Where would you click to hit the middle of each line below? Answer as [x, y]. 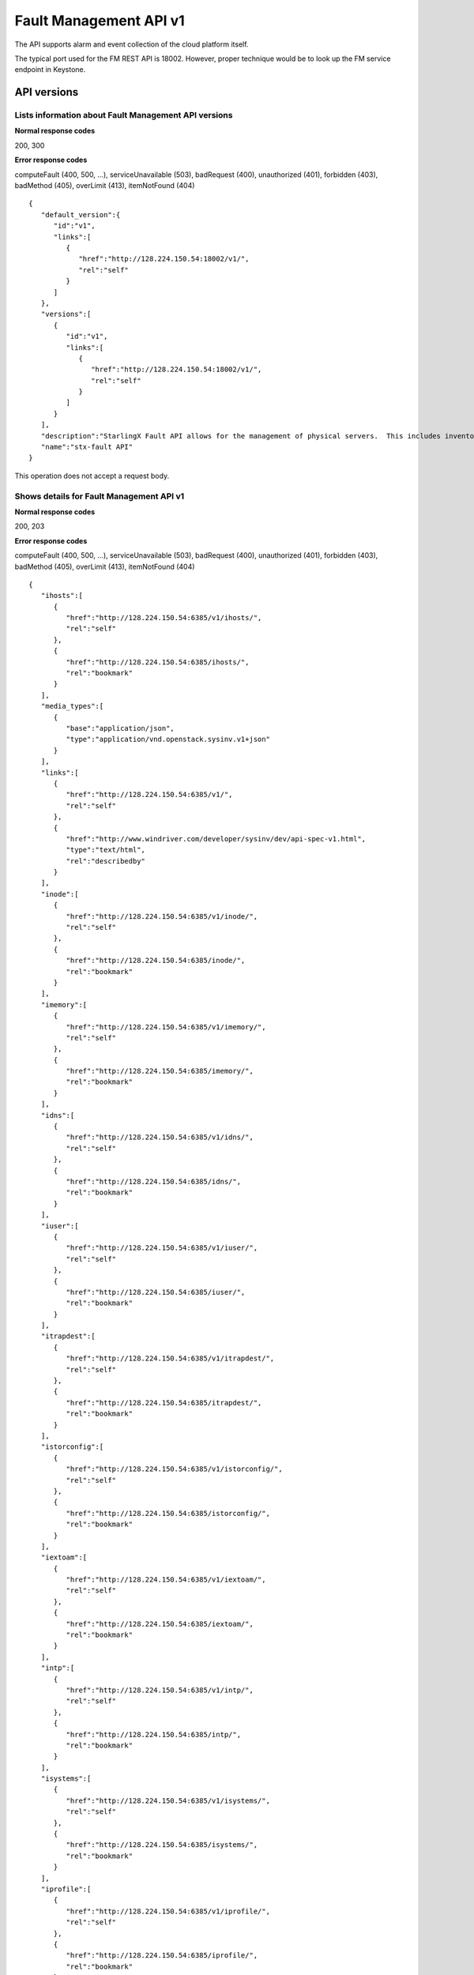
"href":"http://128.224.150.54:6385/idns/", [153, 1181]
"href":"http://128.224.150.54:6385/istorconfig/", [168, 1513]
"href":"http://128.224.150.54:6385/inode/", [156, 961]
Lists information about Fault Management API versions [124, 115]
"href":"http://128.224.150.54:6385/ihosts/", [158, 662]
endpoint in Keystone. [50, 70]
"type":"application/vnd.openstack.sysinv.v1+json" [168, 739]
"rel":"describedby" [106, 861]
